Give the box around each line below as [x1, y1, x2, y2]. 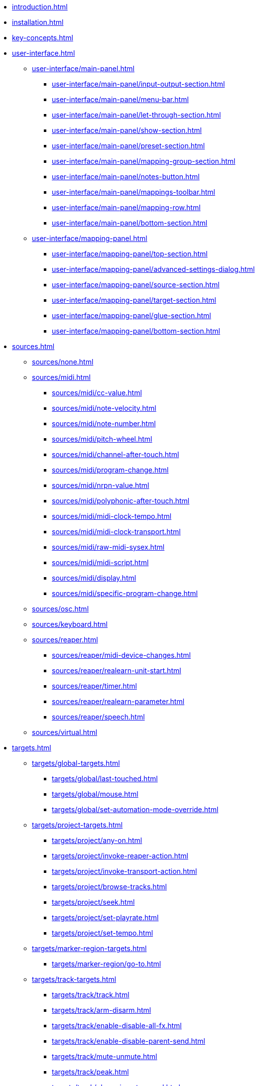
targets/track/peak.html [52, 1068, 129, 1076]
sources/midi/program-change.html [52, 466, 169, 474]
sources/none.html [32, 358, 94, 366]
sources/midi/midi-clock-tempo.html [52, 512, 172, 520]
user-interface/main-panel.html [32, 64, 134, 73]
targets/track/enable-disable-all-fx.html [52, 1021, 182, 1030]
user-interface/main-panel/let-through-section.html [52, 111, 221, 119]
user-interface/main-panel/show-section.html [52, 126, 202, 134]
